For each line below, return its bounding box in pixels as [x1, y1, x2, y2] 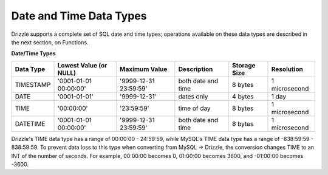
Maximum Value [119, 64, 168, 73]
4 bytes [231, 92, 255, 100]
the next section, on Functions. [11, 38, 89, 46]
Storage [231, 61, 256, 69]
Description [178, 64, 213, 73]
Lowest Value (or [57, 61, 108, 69]
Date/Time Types [11, 50, 56, 57]
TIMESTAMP [15, 80, 51, 89]
